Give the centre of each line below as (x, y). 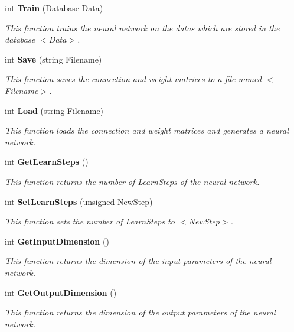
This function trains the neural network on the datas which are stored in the (142, 27)
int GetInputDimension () (57, 241)
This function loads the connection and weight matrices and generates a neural (147, 130)
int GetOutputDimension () (61, 292)
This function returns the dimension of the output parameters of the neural (140, 312)
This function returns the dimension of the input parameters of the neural (138, 261)
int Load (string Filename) (54, 110)
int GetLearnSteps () (47, 162)
